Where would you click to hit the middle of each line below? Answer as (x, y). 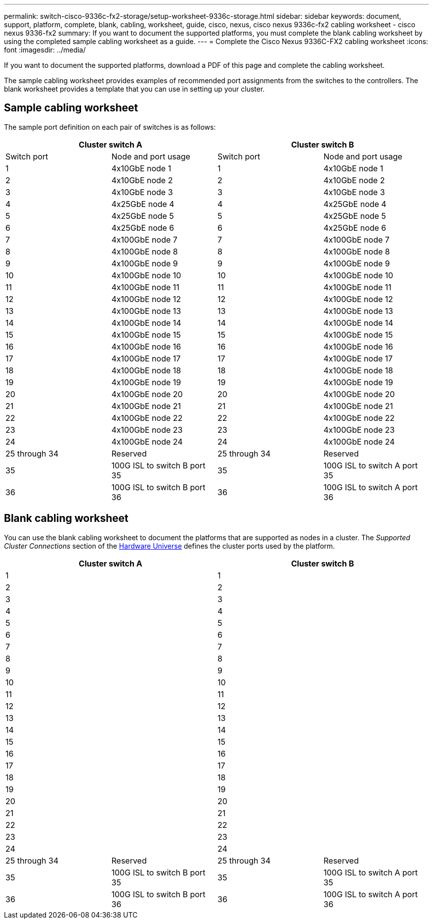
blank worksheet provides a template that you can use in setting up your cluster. (134, 89)
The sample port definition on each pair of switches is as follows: (110, 127)
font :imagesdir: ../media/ (45, 50)
